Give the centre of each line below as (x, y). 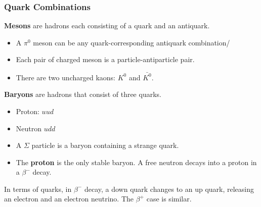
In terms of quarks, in (38, 189)
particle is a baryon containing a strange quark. (105, 145)
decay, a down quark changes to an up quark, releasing (169, 189)
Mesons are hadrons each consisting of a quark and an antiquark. (107, 25)
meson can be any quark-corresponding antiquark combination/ (132, 42)
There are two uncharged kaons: (66, 77)
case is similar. (169, 199)
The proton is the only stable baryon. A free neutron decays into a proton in (136, 162)
